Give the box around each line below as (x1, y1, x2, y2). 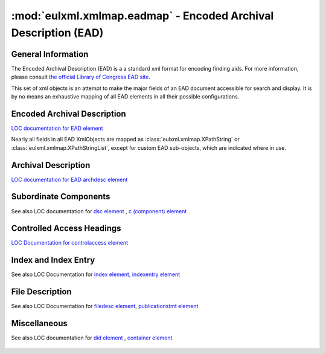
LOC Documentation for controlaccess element (11, 239, 129, 246)
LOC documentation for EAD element (11, 124, 103, 132)
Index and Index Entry (11, 255, 95, 265)
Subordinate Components (11, 191, 110, 202)
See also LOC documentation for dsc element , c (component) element (11, 207, 187, 214)
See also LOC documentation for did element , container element (11, 334, 173, 341)
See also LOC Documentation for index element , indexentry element (11, 271, 181, 278)
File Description (11, 287, 72, 297)
